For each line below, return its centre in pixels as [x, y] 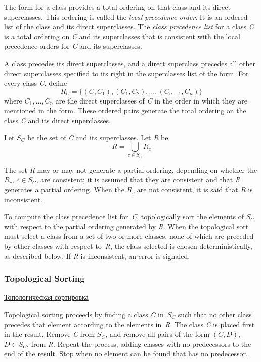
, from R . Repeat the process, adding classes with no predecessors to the [139, 344]
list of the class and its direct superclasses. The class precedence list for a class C [129, 27]
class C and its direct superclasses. [57, 120]
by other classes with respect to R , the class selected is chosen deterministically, [128, 246]
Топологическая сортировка [46, 297]
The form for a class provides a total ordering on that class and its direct [117, 7]
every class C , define [36, 83]
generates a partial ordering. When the [64, 190]
